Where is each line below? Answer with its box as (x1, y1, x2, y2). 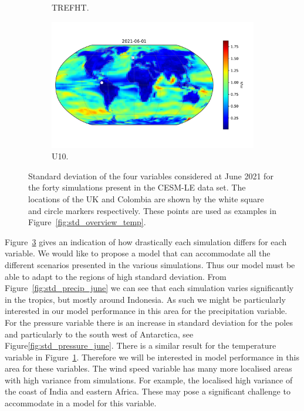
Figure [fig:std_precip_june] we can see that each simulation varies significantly (5, 282, 294, 294)
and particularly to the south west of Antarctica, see (5, 328, 194, 340)
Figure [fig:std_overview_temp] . (28, 216, 146, 228)
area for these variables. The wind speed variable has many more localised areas (5, 362, 292, 375)
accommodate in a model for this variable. (5, 397, 157, 409)
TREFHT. (52, 1, 89, 13)
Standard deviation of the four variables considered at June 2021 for (28, 169, 273, 182)
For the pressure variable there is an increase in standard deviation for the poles (5, 316, 293, 328)
